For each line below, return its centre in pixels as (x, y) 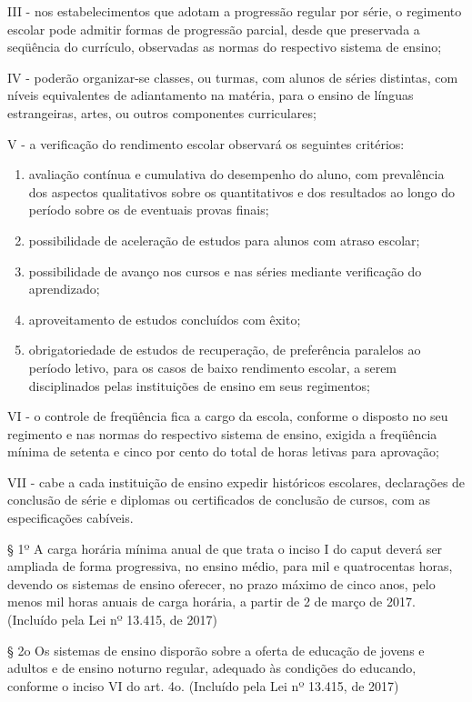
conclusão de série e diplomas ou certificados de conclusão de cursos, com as (219, 500)
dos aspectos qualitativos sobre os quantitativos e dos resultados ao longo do (242, 191)
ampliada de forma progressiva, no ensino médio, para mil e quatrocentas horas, (230, 566)
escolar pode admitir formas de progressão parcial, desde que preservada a (214, 29)
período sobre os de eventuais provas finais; (149, 210)
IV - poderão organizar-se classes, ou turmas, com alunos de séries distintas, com (233, 77)
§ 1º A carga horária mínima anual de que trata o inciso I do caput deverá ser (225, 548)
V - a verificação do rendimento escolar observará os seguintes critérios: (206, 143)
